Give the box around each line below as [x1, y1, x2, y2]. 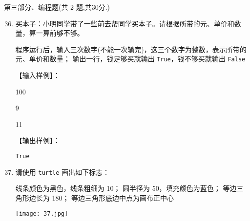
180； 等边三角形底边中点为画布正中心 [52, 192, 174, 203]
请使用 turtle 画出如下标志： [15, 166, 110, 177]
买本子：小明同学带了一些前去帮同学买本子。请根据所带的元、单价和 [15, 18, 234, 28]
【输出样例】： [15, 135, 60, 146]
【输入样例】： [15, 70, 60, 80]
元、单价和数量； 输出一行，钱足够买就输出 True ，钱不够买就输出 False [15, 54, 246, 64]
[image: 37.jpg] [15, 210, 68, 217]
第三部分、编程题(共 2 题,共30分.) [4, 2, 110, 12]
